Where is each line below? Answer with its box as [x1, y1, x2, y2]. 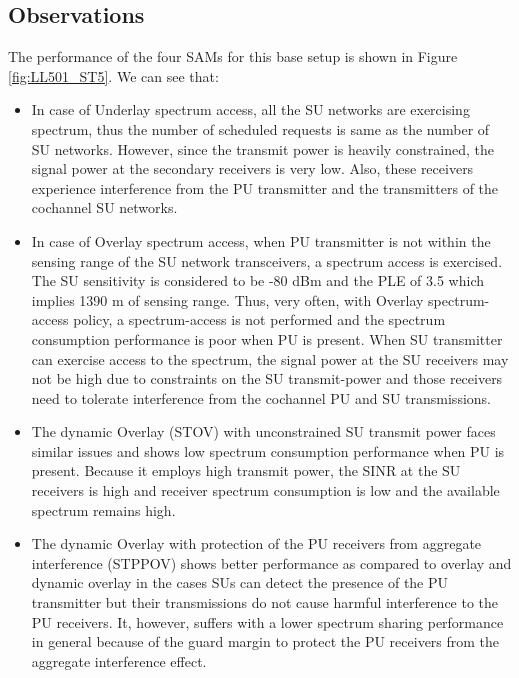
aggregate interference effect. [31, 650, 207, 671]
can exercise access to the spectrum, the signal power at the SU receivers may [31, 348, 509, 369]
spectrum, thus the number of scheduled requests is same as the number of [31, 118, 490, 139]
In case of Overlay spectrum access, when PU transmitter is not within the [31, 230, 491, 251]
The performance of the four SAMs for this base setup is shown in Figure [8, 46, 458, 67]
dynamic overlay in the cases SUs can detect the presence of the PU [31, 572, 449, 593]
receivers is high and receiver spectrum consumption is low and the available [31, 480, 500, 501]
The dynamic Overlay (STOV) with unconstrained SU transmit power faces [31, 421, 496, 442]
